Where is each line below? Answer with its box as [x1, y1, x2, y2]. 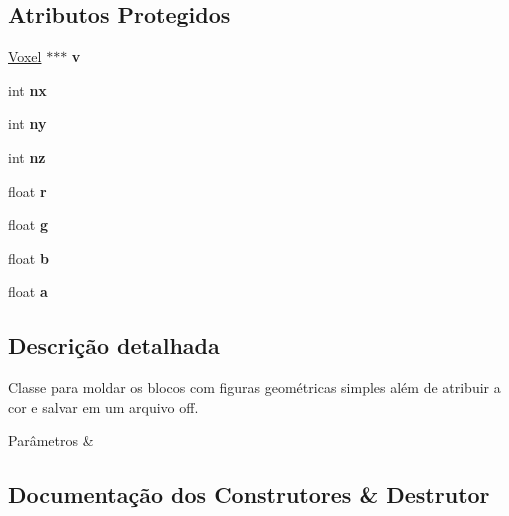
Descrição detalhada [8, 330, 220, 361]
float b [8, 247, 49, 268]
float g [8, 214, 48, 235]
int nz [8, 146, 46, 167]
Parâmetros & [8, 430, 94, 451]
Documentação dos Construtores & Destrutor [8, 479, 490, 510]
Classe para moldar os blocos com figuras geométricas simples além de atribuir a [8, 377, 501, 398]
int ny [8, 113, 47, 134]
